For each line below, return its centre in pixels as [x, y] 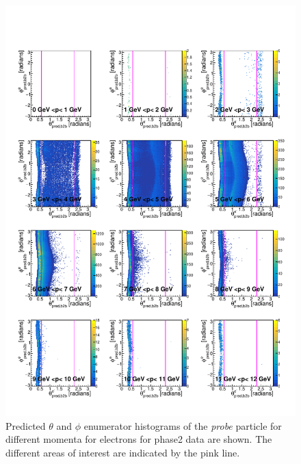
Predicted [26, 425]
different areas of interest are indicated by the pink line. [123, 452]
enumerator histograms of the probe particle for [183, 425]
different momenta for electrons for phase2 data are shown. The [139, 439]
